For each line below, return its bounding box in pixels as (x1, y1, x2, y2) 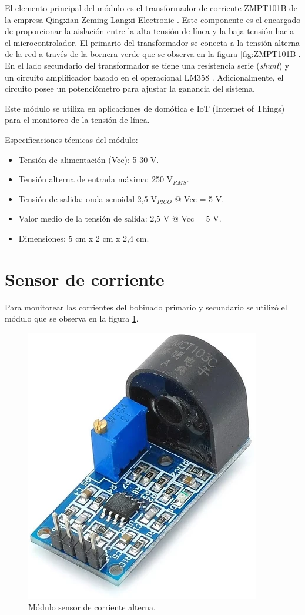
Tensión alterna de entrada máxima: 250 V (18, 173, 173, 185)
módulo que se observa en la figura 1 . (5, 312, 139, 325)
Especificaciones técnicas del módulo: (5, 133, 138, 145)
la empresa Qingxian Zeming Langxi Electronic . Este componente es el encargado (5, 13, 301, 25)
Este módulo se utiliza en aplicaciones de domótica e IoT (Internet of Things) (5, 102, 285, 114)
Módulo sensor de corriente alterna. (28, 601, 156, 613)
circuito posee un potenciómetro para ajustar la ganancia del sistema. (5, 82, 255, 95)
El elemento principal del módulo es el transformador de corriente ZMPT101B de (5, 2, 297, 14)
